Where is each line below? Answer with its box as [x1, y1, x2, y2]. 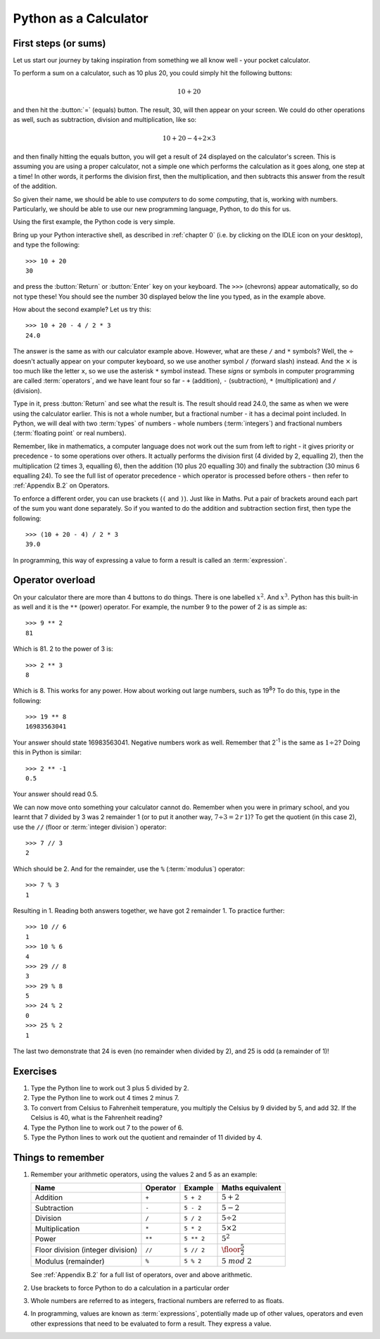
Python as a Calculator [13, 11, 148, 26]
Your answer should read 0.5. [13, 790, 99, 799]
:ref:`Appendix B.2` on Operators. [13, 481, 110, 490]
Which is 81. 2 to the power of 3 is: [13, 644, 114, 653]
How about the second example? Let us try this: [13, 305, 151, 313]
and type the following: [13, 240, 80, 249]
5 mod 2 [221, 1256, 253, 1266]
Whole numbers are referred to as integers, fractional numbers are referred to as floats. [30, 1296, 284, 1304]
